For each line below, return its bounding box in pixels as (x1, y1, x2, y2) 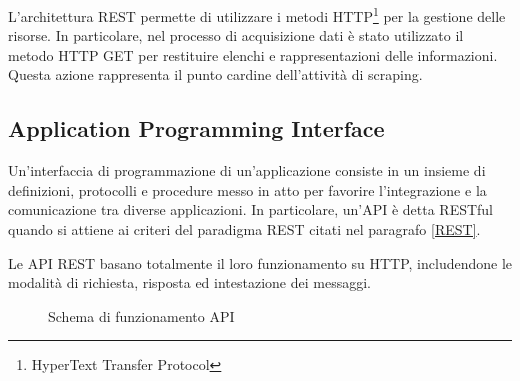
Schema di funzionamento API (48, 305, 235, 326)
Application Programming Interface (8, 113, 385, 144)
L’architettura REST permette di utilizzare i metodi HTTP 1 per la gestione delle (8, 3, 506, 26)
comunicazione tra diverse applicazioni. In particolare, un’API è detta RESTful (8, 199, 494, 220)
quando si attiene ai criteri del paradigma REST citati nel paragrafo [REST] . (8, 219, 481, 240)
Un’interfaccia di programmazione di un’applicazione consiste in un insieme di (8, 160, 486, 181)
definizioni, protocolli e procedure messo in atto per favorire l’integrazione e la (8, 179, 487, 200)
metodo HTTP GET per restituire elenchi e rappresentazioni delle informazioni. (8, 44, 498, 65)
